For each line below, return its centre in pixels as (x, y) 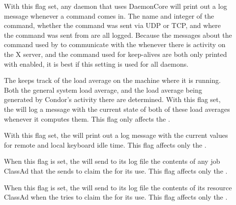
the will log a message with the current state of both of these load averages (117, 109)
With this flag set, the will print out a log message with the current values (116, 135)
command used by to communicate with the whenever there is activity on (115, 44)
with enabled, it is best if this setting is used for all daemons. (96, 64)
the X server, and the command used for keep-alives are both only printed (116, 54)
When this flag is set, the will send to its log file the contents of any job (112, 161)
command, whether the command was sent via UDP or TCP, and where (113, 25)
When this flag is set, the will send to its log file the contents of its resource (118, 187)
